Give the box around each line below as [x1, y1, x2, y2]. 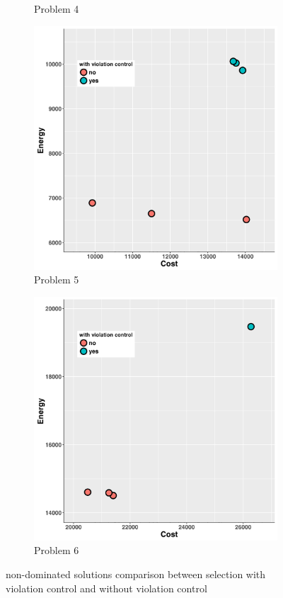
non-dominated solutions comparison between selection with [6, 566, 266, 581]
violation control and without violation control [6, 580, 207, 595]
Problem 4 [34, 1, 79, 16]
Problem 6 [34, 543, 79, 558]
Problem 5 [34, 272, 79, 287]
